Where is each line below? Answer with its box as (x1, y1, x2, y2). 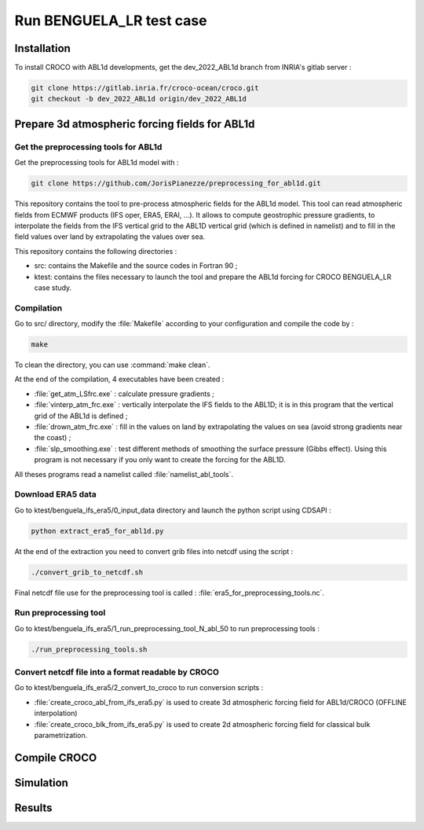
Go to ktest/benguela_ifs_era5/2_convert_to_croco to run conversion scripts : (14, 683, 264, 692)
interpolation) (34, 708, 78, 718)
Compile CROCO (14, 751, 97, 764)
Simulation (14, 776, 68, 789)
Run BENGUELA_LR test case (14, 12, 207, 29)
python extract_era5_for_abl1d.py (31, 527, 164, 535)
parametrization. (34, 731, 88, 740)
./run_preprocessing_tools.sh (31, 645, 148, 654)
